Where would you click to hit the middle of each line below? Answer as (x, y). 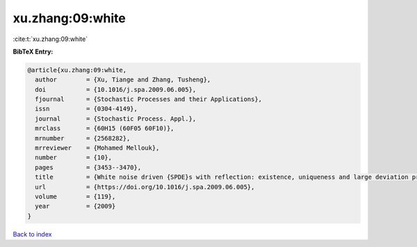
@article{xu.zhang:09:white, (77, 70)
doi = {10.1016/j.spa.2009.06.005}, (116, 89)
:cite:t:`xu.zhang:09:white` (50, 39)
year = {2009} (75, 206)
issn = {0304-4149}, (87, 109)
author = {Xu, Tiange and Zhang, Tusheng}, (123, 80)
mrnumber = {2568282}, (83, 138)
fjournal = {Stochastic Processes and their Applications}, (149, 99)
